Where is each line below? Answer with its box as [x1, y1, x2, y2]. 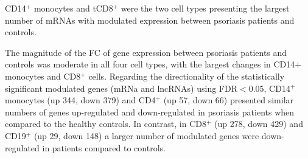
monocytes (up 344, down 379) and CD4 [5, 94, 156, 106]
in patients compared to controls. [42, 141, 166, 154]
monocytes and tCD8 [33, 2, 113, 14]
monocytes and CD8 [5, 69, 81, 82]
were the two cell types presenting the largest [121, 2, 290, 14]
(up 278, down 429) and [214, 117, 303, 130]
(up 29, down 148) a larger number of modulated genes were [33, 129, 259, 142]
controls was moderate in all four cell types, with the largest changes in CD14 [5, 58, 295, 70]
